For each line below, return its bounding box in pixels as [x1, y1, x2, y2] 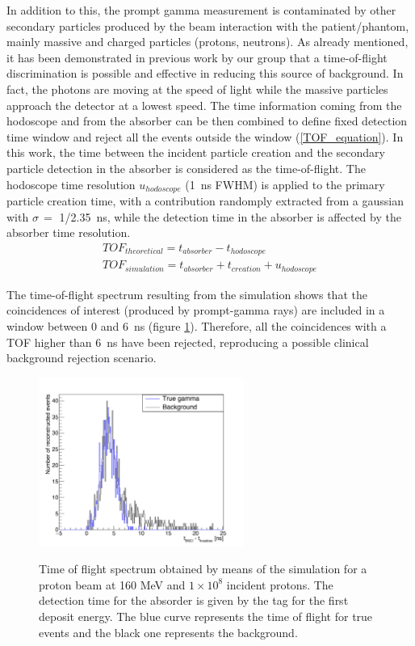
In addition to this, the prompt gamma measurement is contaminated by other [6, 2, 396, 18]
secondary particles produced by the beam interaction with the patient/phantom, [6, 17, 409, 34]
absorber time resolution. [6, 224, 131, 241]
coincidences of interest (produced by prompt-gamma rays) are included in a [6, 302, 385, 319]
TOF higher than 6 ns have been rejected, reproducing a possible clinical [6, 333, 369, 350]
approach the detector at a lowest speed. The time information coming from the [6, 96, 402, 113]
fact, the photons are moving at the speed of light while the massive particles [6, 80, 388, 97]
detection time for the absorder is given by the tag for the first [39, 592, 349, 609]
